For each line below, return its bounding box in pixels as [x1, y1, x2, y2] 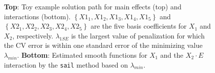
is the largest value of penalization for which [71, 30, 205, 40]
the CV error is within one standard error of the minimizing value [4, 40, 203, 50]
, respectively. [12, 30, 54, 40]
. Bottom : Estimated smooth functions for [17, 49, 148, 60]
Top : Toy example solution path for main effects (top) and [4, 1, 182, 11]
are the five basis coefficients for [91, 21, 187, 31]
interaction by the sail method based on [4, 59, 128, 70]
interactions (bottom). [4, 11, 71, 21]
